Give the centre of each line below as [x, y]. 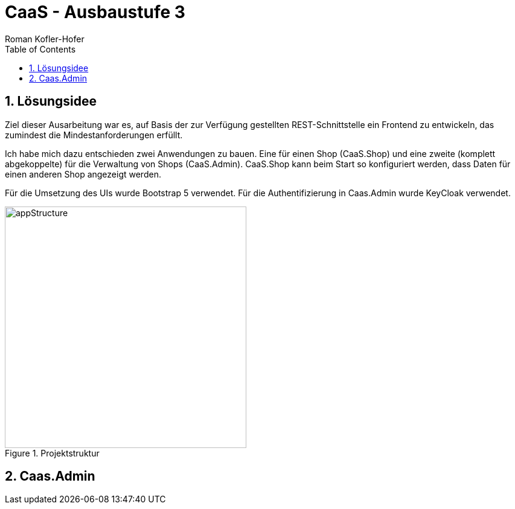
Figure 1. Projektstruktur [52, 453]
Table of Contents [40, 49]
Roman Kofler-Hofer [45, 39]
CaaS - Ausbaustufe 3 [95, 12]
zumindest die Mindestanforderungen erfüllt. [94, 135]
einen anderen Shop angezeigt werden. [83, 174]
